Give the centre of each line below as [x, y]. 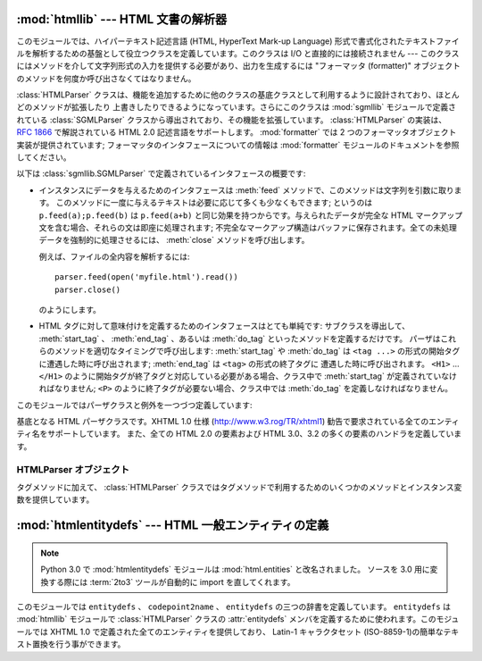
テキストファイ [432, 41]
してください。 [44, 157]
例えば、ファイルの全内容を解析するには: [115, 256]
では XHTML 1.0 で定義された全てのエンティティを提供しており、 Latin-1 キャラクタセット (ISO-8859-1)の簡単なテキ [245, 632]
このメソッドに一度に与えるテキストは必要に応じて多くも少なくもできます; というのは [214, 203]
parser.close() [88, 289]
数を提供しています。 [55, 499]
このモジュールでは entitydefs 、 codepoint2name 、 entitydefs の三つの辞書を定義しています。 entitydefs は [233, 607]
